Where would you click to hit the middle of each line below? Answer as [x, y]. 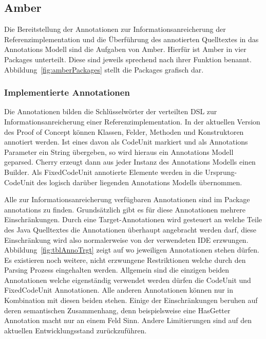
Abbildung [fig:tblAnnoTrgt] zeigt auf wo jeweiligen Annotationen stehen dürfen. [132, 250]
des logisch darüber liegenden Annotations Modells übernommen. [139, 182]
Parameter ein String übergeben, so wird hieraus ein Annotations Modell [119, 151]
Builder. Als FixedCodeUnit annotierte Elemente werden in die [103, 172]
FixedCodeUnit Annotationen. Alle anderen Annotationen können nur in [119, 290]
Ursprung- [221, 172]
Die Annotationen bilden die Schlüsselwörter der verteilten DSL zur [111, 111]
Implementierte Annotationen [67, 92]
